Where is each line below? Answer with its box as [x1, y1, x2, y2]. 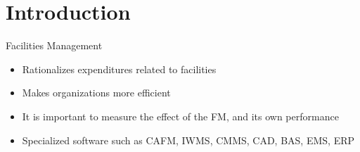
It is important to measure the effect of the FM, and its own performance [22, 108, 339, 123]
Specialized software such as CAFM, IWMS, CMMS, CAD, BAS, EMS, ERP [22, 132, 355, 147]
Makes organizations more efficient [22, 85, 171, 100]
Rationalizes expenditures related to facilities [22, 61, 217, 76]
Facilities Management [6, 38, 103, 53]
